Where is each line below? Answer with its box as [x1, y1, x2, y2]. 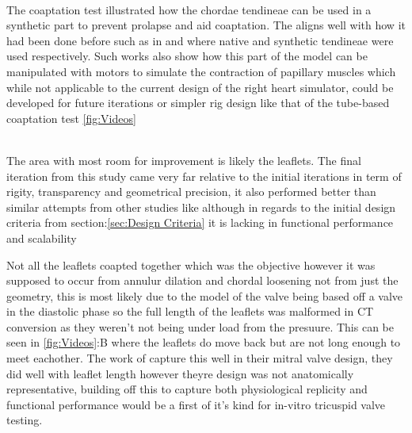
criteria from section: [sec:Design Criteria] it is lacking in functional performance [6, 214, 394, 231]
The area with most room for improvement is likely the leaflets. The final [6, 151, 361, 168]
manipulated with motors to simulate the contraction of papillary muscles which [6, 63, 396, 79]
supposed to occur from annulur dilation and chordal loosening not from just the [6, 272, 399, 289]
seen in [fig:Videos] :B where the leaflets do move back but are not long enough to [6, 334, 401, 351]
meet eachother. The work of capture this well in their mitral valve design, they [6, 350, 393, 366]
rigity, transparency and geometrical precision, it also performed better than [6, 183, 376, 200]
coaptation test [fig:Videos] [6, 109, 136, 126]
